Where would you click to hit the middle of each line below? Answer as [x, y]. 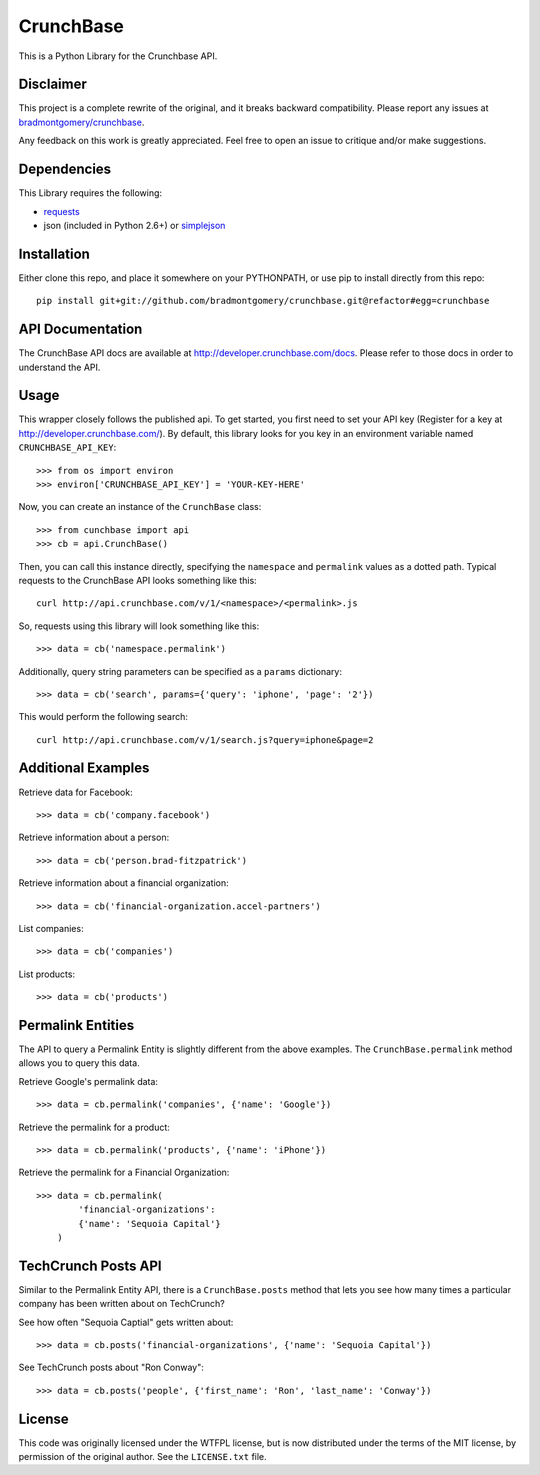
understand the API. [59, 367]
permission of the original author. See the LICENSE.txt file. [142, 1457]
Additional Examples [84, 768]
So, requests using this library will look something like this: [139, 626]
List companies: [51, 928]
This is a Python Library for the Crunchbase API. [118, 56]
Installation [54, 253]
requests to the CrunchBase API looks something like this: [137, 580]
